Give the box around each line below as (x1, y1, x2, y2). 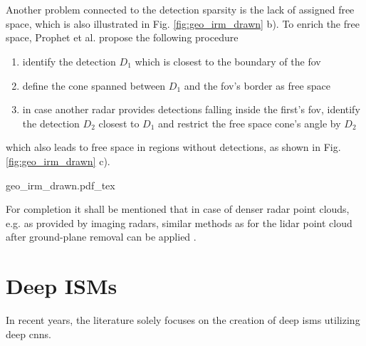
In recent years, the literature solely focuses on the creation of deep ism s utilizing (6, 313, 360, 327)
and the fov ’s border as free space (184, 78, 331, 93)
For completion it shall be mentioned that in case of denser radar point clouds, (6, 201, 350, 216)
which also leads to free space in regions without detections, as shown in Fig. (6, 140, 341, 154)
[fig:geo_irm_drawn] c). (6, 153, 110, 168)
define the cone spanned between (22, 78, 166, 93)
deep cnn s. (6, 326, 51, 341)
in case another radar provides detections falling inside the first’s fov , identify (22, 102, 360, 117)
